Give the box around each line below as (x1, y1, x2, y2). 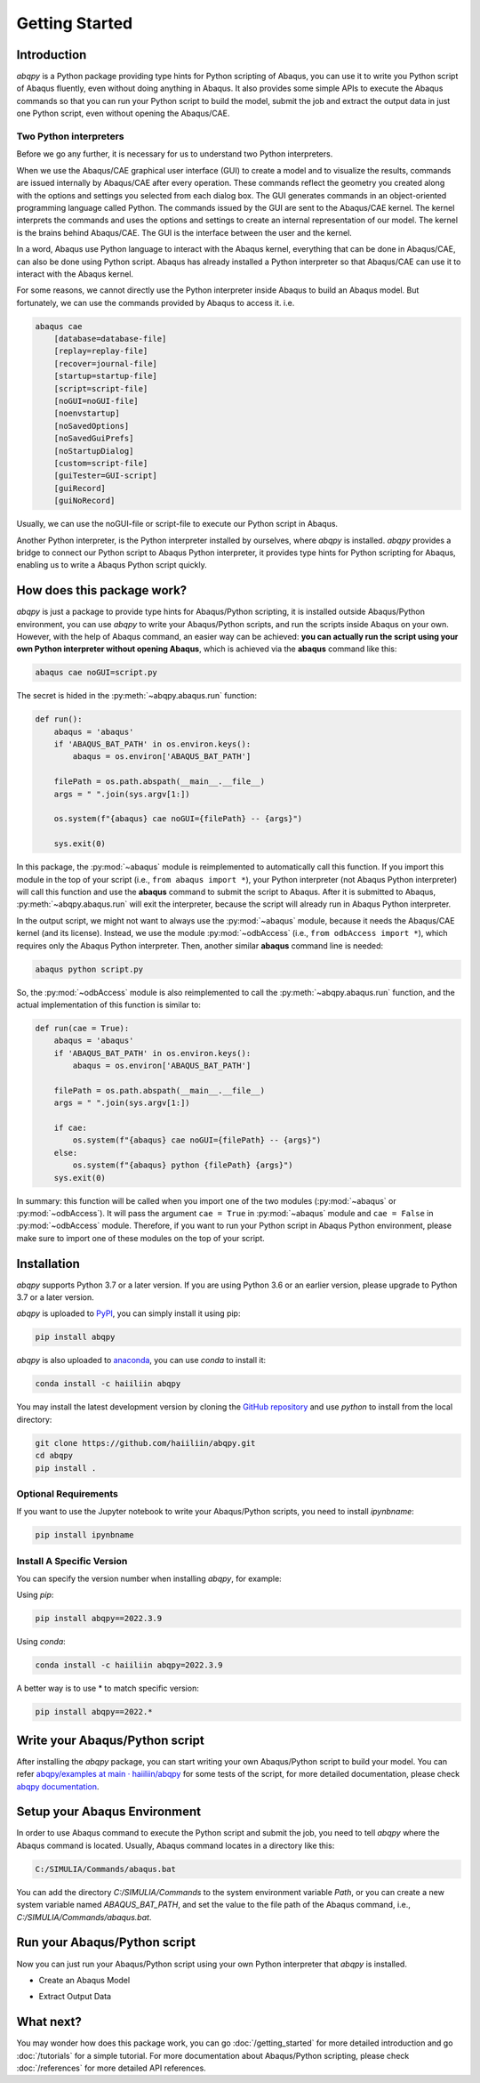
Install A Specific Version (16, 1554, 128, 1567)
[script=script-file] (53, 383, 148, 393)
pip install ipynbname (35, 1530, 134, 1540)
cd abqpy (35, 1450, 74, 1461)
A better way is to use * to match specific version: (16, 1683, 199, 1694)
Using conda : (16, 1636, 66, 1647)
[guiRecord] (53, 483, 107, 493)
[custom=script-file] (53, 458, 148, 468)
